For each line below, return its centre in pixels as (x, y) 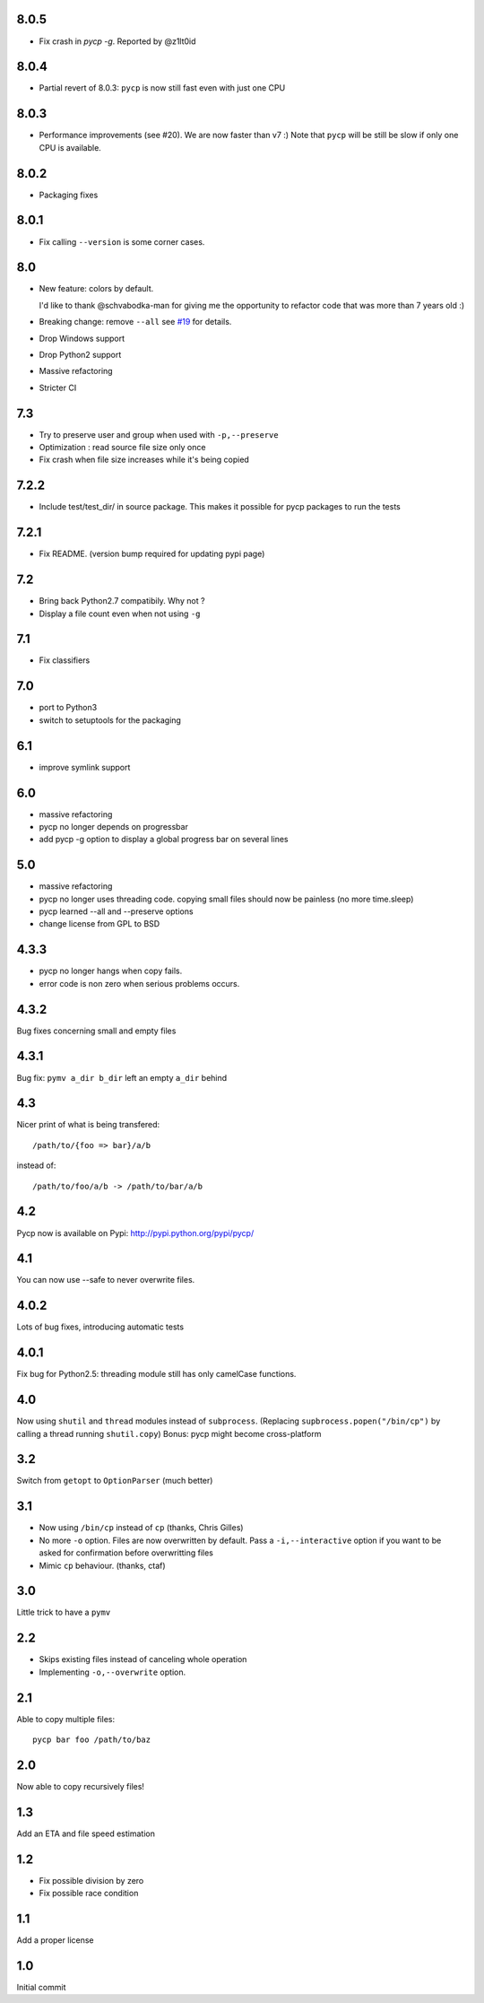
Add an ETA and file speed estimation (86, 1833)
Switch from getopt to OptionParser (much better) (115, 1481)
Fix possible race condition (89, 1894)
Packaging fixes (69, 195)
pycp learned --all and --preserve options (116, 911)
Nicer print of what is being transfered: (88, 1125)
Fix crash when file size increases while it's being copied (144, 460)
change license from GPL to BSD (99, 924)
